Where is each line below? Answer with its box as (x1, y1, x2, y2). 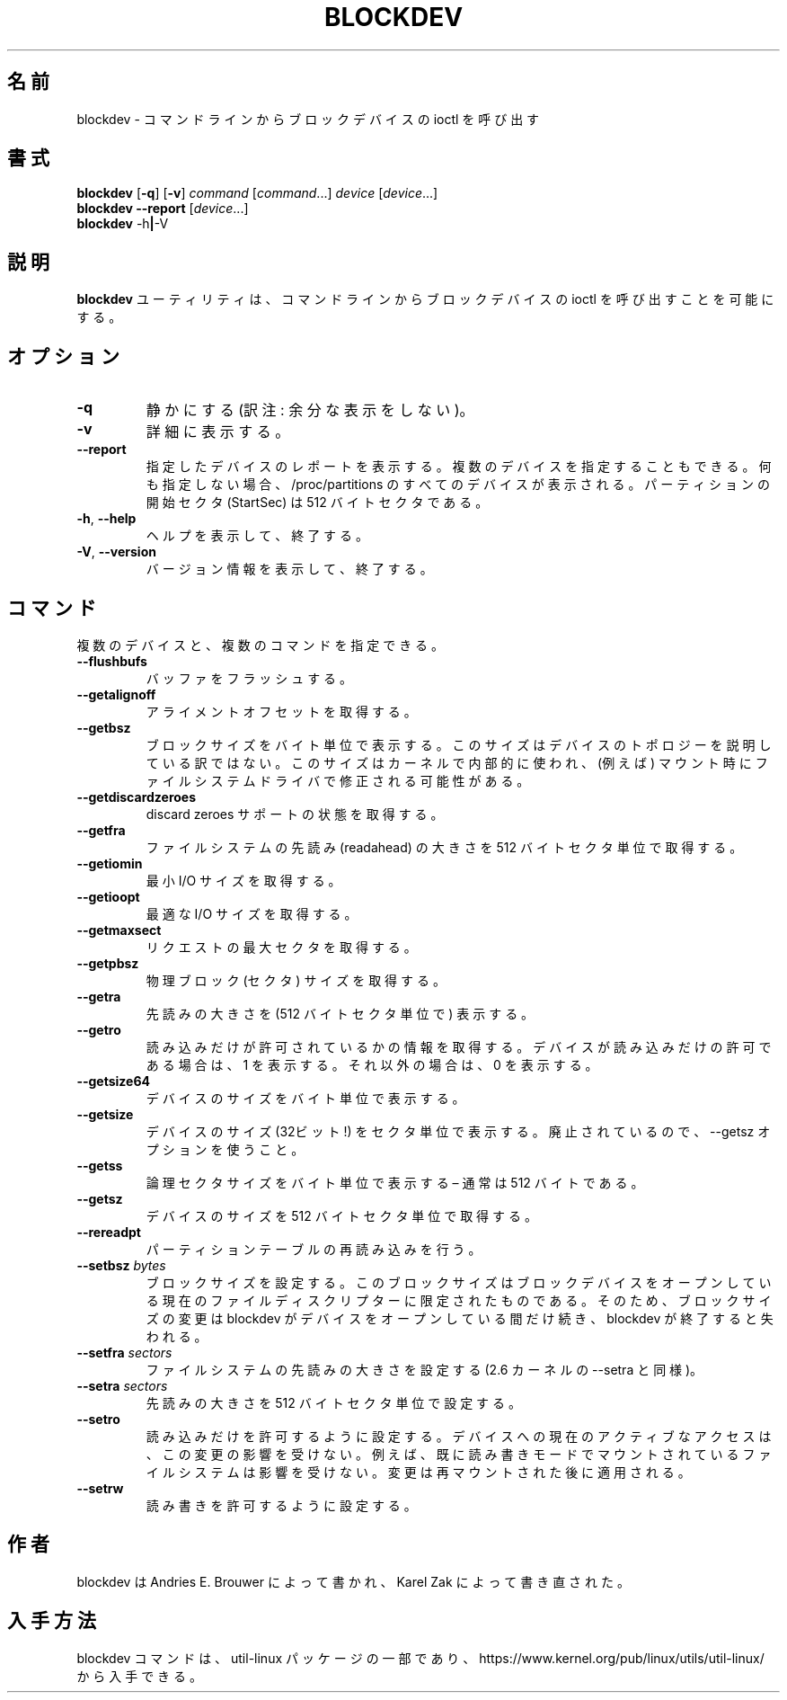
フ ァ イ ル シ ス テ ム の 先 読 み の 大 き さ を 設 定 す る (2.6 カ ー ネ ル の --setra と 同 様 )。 (146, 1361, 703, 1377)
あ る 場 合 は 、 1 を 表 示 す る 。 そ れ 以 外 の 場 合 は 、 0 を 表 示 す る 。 (146, 1056, 598, 1073)
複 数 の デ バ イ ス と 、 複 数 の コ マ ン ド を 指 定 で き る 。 (76, 636, 445, 653)
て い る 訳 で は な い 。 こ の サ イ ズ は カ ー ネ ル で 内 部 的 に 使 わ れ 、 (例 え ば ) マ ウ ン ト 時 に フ (146, 754, 768, 770)
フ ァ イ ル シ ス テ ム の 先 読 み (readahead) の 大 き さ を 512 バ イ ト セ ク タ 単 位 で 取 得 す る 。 (146, 839, 743, 855)
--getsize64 (76, 1073, 150, 1089)
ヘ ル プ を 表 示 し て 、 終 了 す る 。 (146, 528, 368, 544)
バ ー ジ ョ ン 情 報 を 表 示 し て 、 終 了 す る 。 (146, 561, 433, 577)
